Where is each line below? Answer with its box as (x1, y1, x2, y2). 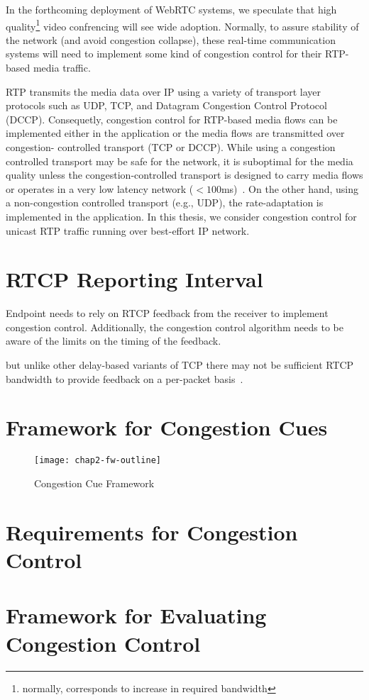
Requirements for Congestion (6, 517, 298, 546)
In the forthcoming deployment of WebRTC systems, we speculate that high (6, 2, 337, 16)
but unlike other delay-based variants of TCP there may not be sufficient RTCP (6, 357, 354, 372)
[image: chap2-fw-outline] (34, 455, 161, 466)
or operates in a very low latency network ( (6, 181, 194, 196)
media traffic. (33, 60, 91, 75)
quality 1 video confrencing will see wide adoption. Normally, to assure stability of (6, 16, 359, 33)
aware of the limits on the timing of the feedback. (6, 333, 221, 348)
